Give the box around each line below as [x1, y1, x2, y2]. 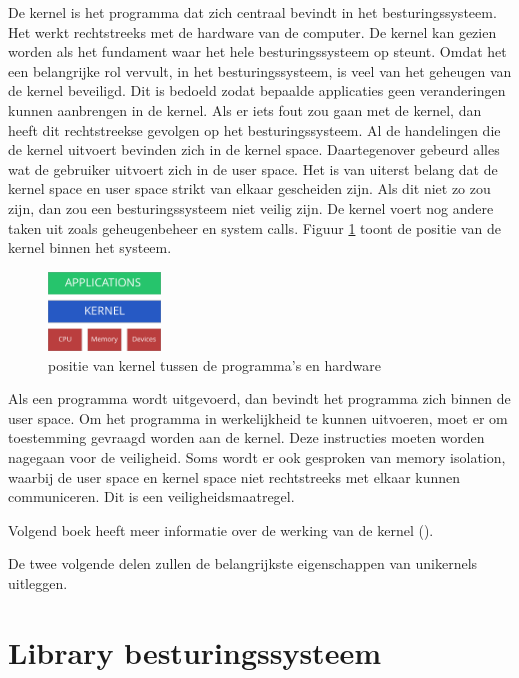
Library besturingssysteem [8, 631, 381, 672]
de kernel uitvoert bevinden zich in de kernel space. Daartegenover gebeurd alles [8, 139, 500, 160]
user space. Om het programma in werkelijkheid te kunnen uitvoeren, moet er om [8, 407, 508, 428]
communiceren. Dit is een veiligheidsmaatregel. [8, 486, 295, 507]
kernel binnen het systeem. [8, 237, 172, 258]
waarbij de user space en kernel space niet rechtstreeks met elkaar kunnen [8, 466, 461, 487]
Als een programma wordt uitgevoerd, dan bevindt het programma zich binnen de [8, 388, 511, 409]
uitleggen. [8, 573, 68, 594]
